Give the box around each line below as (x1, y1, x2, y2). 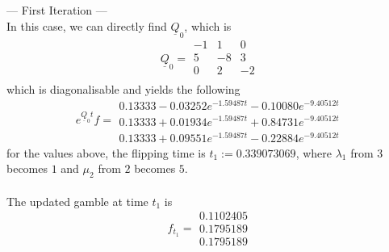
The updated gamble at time (6, 192, 148, 209)
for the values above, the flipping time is (6, 144, 206, 161)
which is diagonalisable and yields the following (6, 80, 241, 97)
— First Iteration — (6, 2, 107, 18)
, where (295, 144, 332, 161)
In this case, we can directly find (6, 17, 167, 34)
